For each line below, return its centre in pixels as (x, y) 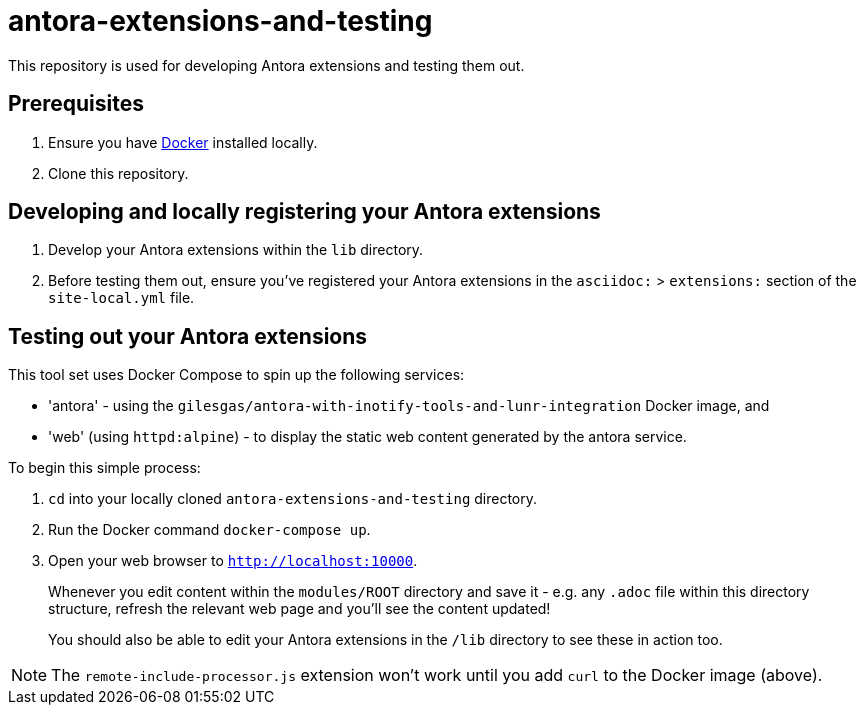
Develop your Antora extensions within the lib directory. (236, 250)
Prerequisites (76, 104)
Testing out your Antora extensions (188, 336)
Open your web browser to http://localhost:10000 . (233, 561)
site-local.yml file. (121, 298)
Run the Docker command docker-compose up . (209, 530)
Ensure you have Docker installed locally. (183, 142)
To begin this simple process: (104, 468)
